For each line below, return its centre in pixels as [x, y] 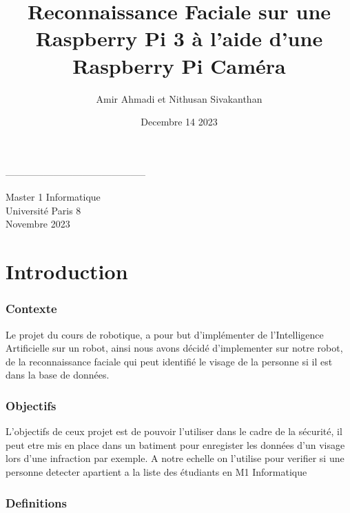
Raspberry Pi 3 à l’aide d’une [179, 38]
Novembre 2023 [38, 224]
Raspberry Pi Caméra [179, 65]
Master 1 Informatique [53, 197]
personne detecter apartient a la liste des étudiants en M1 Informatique [156, 472]
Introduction [67, 271]
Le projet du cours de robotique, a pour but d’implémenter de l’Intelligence [165, 334]
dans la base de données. [58, 375]
